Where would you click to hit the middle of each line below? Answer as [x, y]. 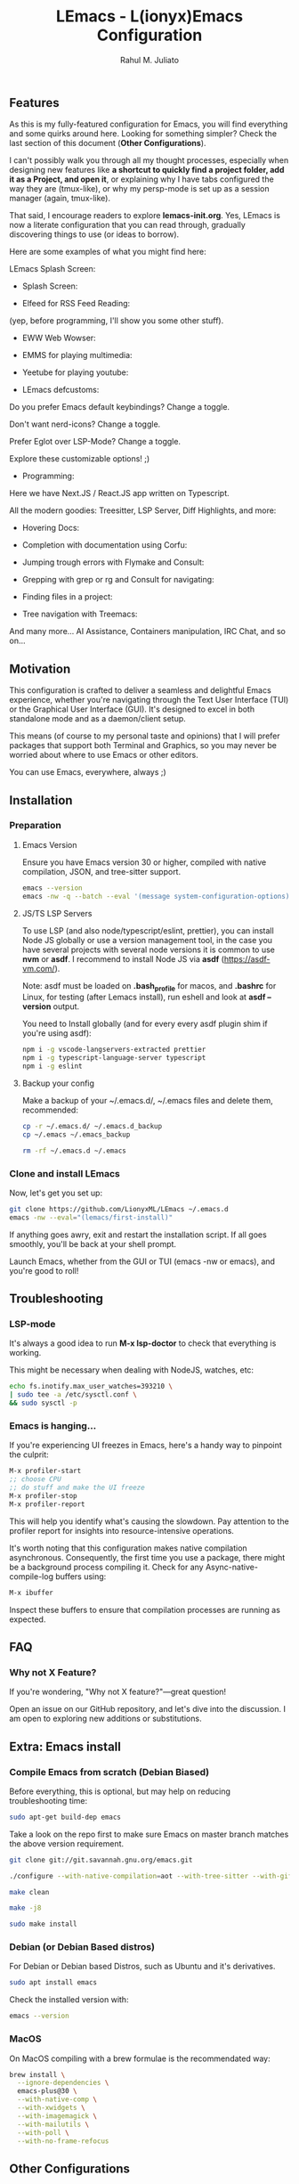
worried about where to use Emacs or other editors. [104, 755]
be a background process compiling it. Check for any [106, 1567]
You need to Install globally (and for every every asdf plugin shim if [145, 1024]
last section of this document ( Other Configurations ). [108, 143]
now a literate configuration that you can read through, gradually [128, 225]
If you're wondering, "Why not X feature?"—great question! [118, 1692]
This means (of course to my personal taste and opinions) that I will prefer [145, 736]
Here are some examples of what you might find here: [108, 252]
